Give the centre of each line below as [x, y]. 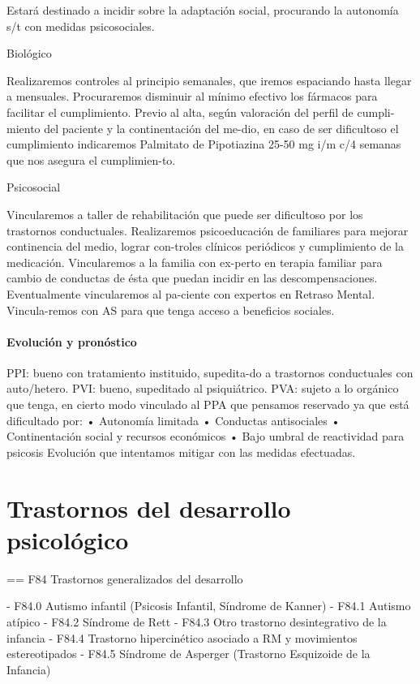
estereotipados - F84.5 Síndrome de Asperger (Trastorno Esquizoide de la [189, 654]
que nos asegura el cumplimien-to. [91, 159]
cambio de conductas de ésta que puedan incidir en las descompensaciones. [192, 278]
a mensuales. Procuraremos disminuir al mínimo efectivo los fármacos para [192, 96]
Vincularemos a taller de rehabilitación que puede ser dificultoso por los [185, 214]
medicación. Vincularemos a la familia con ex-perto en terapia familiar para [195, 262]
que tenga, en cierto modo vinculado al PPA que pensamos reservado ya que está [208, 404]
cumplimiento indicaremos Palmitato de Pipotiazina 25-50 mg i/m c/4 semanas [204, 144]
